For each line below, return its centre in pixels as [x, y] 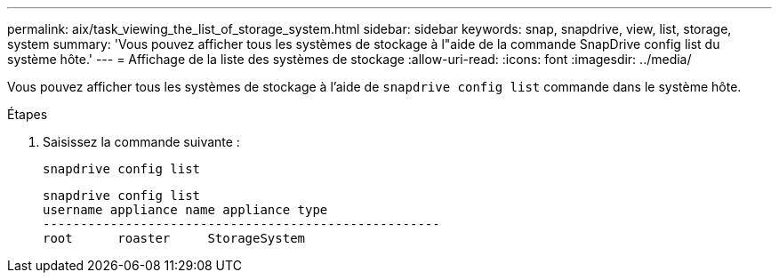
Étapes [28, 114]
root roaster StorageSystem [174, 238]
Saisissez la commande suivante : [141, 142]
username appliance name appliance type [185, 210]
